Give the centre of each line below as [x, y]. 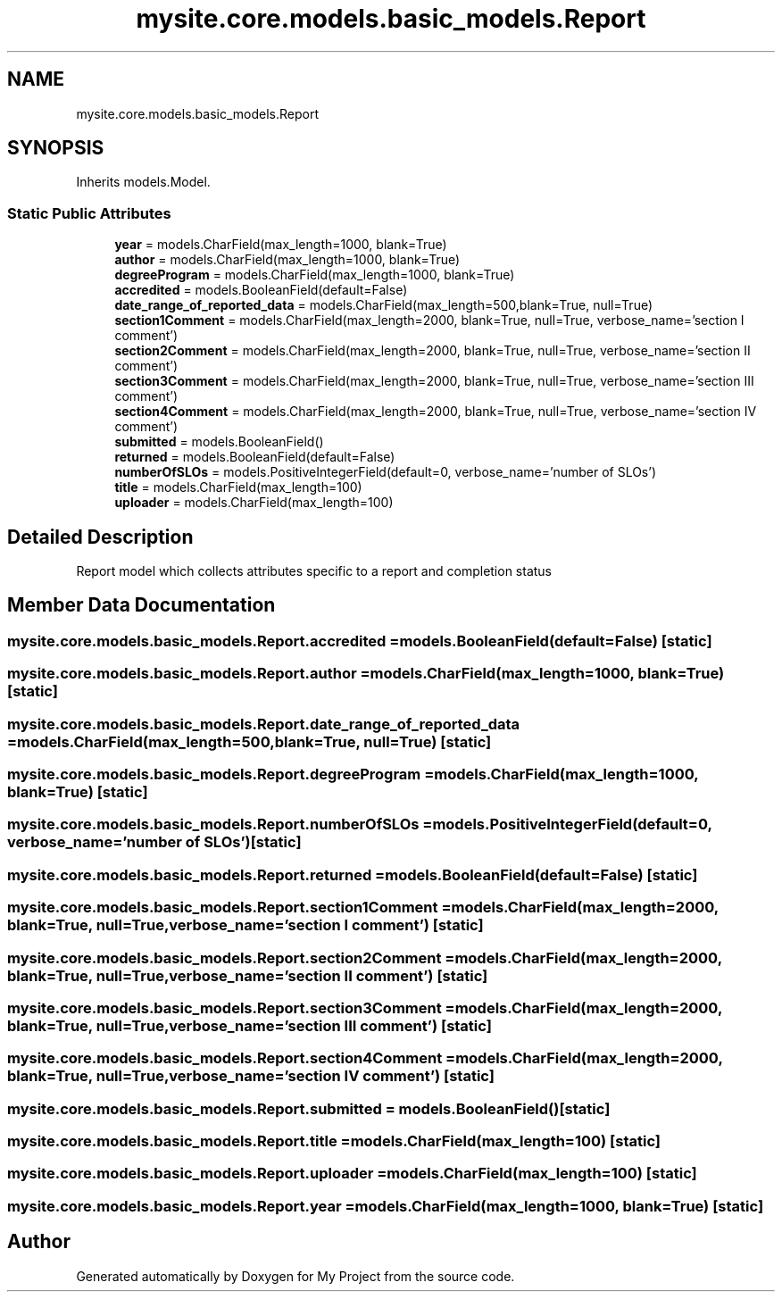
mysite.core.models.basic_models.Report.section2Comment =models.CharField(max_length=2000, [365, 958]
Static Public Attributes [89, 213]
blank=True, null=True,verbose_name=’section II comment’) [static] [248, 975]
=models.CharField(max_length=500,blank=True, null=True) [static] [250, 741]
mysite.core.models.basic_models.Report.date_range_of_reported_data [264, 724]
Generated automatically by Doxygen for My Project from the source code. [295, 1276]
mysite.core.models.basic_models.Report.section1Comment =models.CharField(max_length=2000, [363, 908]
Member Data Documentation [141, 605]
